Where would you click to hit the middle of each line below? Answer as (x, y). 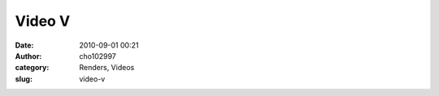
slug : (24, 79)
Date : (24, 45)
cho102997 (98, 56)
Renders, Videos (107, 68)
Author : (28, 56)
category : (32, 68)
